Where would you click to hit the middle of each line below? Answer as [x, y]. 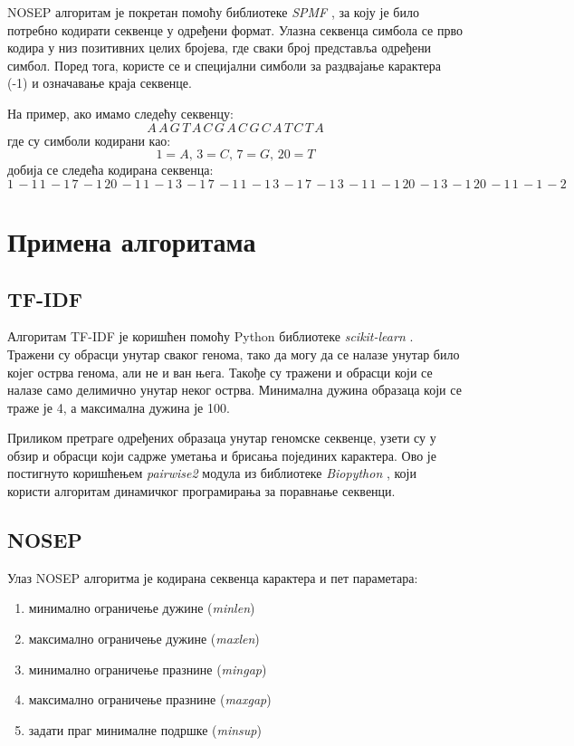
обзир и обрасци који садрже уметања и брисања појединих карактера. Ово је [222, 455]
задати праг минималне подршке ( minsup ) [145, 729]
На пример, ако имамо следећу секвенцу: [120, 113]
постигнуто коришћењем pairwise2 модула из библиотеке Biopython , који [212, 473]
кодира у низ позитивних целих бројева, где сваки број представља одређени [220, 48]
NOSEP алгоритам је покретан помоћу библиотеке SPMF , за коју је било [213, 12]
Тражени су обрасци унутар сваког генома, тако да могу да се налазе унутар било [234, 354]
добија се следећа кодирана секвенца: [110, 170]
